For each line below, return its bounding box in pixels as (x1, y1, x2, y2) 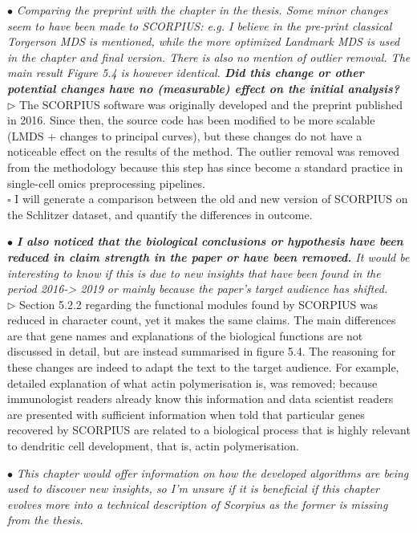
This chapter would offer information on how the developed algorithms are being (16, 464, 409, 481)
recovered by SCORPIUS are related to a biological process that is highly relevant (7, 421, 411, 438)
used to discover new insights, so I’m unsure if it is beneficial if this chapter (7, 480, 380, 497)
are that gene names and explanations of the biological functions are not (7, 327, 363, 344)
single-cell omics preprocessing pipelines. (7, 174, 206, 191)
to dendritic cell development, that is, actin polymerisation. (7, 437, 299, 454)
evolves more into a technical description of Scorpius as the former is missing (7, 495, 388, 512)
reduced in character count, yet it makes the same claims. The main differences (7, 311, 396, 328)
